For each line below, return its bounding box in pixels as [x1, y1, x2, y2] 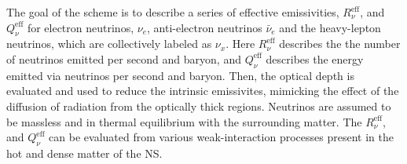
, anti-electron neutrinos [146, 19, 262, 35]
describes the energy [266, 50, 364, 67]
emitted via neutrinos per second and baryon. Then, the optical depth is [6, 67, 354, 83]
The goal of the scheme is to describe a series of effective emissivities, [6, 4, 339, 20]
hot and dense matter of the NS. [6, 144, 163, 161]
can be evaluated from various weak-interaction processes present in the [49, 129, 394, 145]
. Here [225, 35, 255, 52]
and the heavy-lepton [279, 19, 381, 35]
